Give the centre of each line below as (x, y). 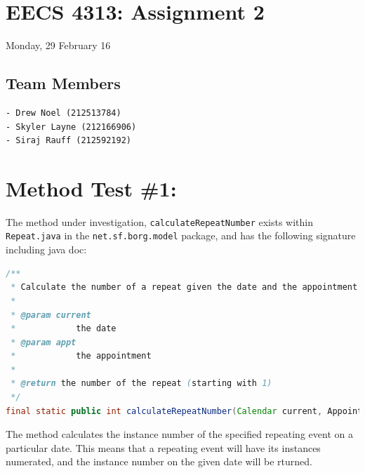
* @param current (51, 315)
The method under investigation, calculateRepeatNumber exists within (160, 221)
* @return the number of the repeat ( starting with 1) (141, 384)
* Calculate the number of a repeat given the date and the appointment (184, 287)
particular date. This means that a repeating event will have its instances (163, 447)
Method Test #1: (91, 188)
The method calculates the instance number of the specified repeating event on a (179, 434)
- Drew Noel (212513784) (64, 113)
